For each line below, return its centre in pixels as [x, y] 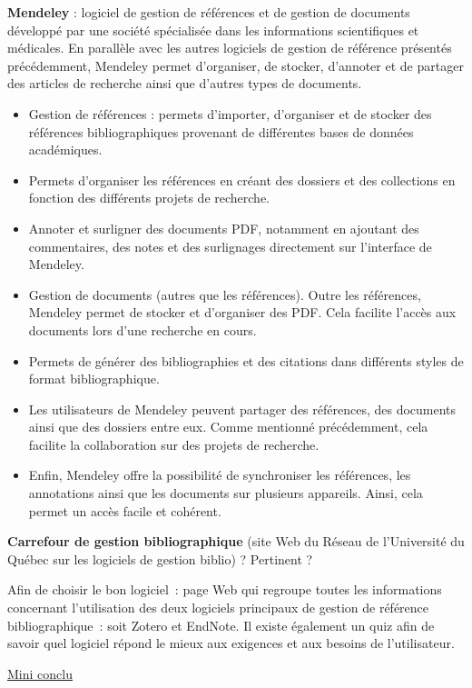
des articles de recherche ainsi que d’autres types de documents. [185, 83]
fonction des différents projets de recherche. [149, 198]
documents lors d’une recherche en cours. [143, 329]
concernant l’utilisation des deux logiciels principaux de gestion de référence [218, 608]
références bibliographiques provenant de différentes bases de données [221, 131]
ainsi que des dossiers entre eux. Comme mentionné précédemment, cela [228, 427]
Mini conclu [40, 673]
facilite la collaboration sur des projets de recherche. [174, 444]
